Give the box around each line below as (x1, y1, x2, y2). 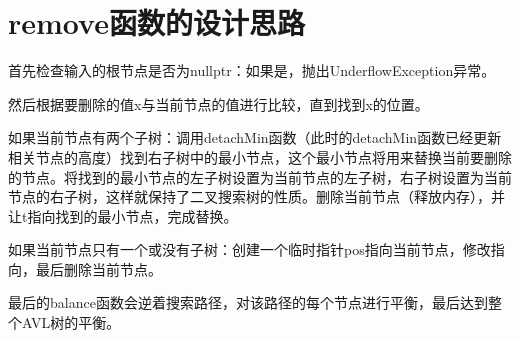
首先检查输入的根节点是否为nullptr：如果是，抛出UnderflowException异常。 (8, 60, 496, 81)
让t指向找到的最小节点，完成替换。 (8, 205, 238, 226)
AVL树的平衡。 (21, 312, 121, 333)
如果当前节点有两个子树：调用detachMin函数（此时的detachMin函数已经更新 (8, 127, 502, 148)
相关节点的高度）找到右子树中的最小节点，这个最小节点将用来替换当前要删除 (8, 146, 512, 167)
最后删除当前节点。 (35, 258, 162, 279)
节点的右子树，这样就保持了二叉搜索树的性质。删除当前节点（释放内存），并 (8, 186, 505, 207)
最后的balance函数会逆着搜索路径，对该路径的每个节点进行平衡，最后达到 (8, 292, 488, 313)
